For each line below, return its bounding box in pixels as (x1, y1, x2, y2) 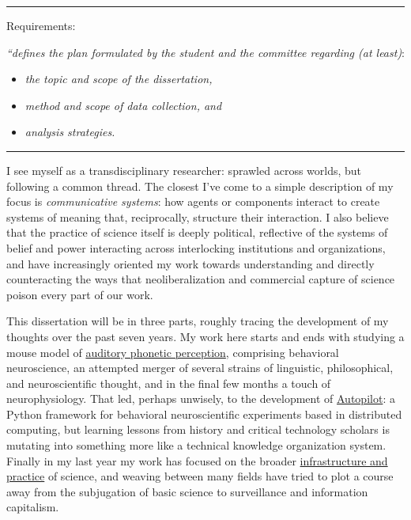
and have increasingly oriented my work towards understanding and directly (6, 255, 375, 271)
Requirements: (6, 17, 76, 33)
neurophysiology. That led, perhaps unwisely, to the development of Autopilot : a (6, 390, 395, 407)
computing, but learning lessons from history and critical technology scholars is (6, 421, 390, 438)
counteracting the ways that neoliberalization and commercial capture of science (6, 271, 395, 287)
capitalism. (6, 499, 59, 515)
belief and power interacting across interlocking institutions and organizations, (6, 239, 386, 256)
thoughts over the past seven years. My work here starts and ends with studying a (6, 328, 405, 344)
